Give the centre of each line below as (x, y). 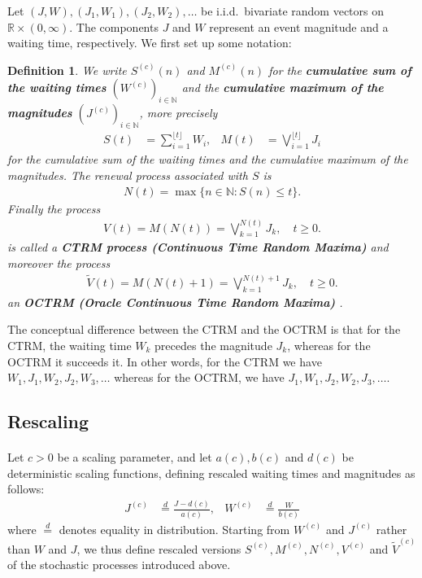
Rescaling (48, 421)
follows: (26, 489)
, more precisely (178, 113)
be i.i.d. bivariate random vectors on (293, 11)
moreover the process (59, 263)
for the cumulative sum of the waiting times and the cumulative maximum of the (208, 159)
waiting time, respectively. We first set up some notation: (150, 43)
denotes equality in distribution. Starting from (174, 529)
